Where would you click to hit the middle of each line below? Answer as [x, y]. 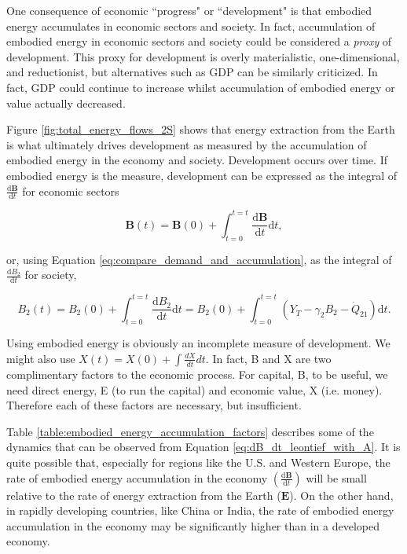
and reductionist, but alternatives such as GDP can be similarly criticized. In [192, 72]
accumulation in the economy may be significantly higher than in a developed [193, 525]
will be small [336, 477]
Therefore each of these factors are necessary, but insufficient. [154, 405]
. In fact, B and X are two [268, 358]
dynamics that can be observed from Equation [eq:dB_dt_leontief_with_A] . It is [203, 447]
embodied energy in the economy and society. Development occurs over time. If [197, 160]
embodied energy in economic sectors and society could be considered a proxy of [199, 41]
